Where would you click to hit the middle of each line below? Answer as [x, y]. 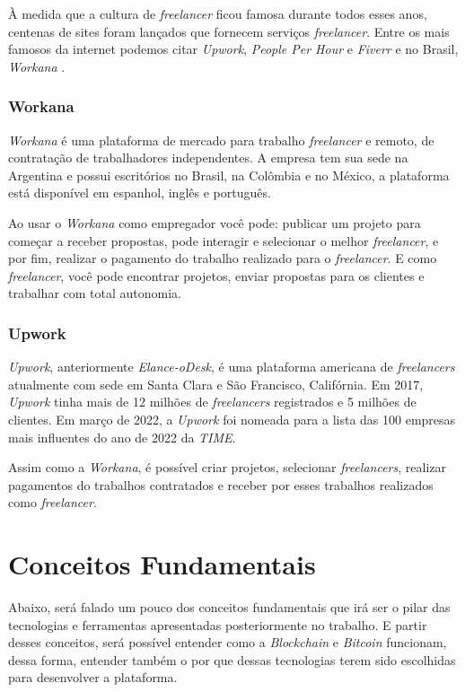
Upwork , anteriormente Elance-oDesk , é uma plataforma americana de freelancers [232, 367]
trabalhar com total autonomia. [95, 293]
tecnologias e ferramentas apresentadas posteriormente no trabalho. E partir [218, 624]
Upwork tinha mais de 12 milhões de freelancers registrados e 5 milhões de [212, 402]
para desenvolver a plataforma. [93, 677]
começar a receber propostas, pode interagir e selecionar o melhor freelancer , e [224, 240]
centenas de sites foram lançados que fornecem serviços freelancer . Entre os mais [229, 31]
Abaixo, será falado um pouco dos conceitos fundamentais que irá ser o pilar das [229, 607]
